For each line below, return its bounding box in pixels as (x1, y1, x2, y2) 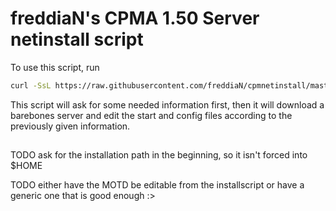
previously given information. (10, 120, 131, 132)
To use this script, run (10, 61, 100, 73)
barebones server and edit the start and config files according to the (10, 109, 293, 121)
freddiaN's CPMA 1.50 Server (10, 7, 260, 30)
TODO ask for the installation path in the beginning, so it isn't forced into (10, 149, 308, 161)
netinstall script (10, 28, 144, 51)
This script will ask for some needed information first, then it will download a (10, 98, 325, 111)
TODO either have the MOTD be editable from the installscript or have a (10, 179, 305, 191)
